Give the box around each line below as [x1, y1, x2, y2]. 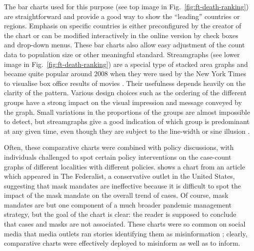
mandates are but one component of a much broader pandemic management [4, 199, 232, 209]
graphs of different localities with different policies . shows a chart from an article [4, 161, 245, 171]
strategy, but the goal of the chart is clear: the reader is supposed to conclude [4, 209, 236, 219]
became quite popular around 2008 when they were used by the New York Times [4, 68, 247, 79]
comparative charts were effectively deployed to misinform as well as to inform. [4, 238, 240, 248]
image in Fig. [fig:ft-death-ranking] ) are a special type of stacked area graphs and [4, 59, 248, 69]
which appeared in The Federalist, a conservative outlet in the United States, [4, 171, 235, 181]
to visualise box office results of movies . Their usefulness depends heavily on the [4, 78, 246, 88]
